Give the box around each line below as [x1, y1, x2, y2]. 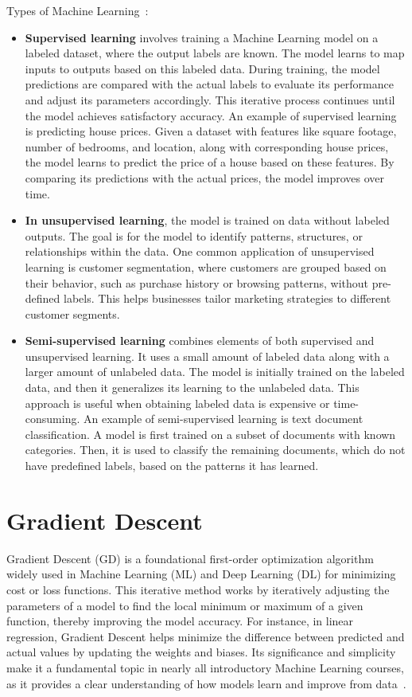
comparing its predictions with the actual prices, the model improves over [25, 169, 385, 186]
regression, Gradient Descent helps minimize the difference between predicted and [6, 628, 405, 644]
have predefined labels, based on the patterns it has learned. [25, 457, 319, 474]
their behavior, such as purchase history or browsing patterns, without [25, 274, 369, 291]
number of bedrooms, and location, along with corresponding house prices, [25, 138, 389, 155]
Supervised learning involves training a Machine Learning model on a [25, 29, 379, 45]
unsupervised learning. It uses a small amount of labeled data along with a [25, 347, 390, 364]
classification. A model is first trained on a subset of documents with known [25, 425, 396, 442]
